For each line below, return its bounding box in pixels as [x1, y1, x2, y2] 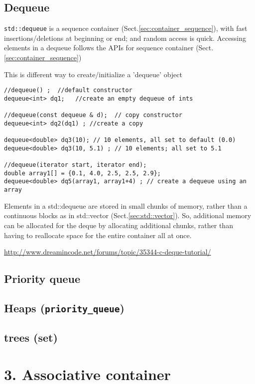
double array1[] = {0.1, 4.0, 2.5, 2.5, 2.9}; [4, 169, 161, 177]
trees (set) [4, 330, 58, 345]
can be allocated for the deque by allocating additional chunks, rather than [4, 220, 233, 230]
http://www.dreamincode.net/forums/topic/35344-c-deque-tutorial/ [4, 247, 211, 257]
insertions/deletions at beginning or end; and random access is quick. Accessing [4, 32, 247, 43]
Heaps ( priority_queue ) [4, 300, 125, 315]
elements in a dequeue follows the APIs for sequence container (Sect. [4, 42, 214, 53]
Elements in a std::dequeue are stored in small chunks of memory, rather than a [4, 200, 248, 211]
